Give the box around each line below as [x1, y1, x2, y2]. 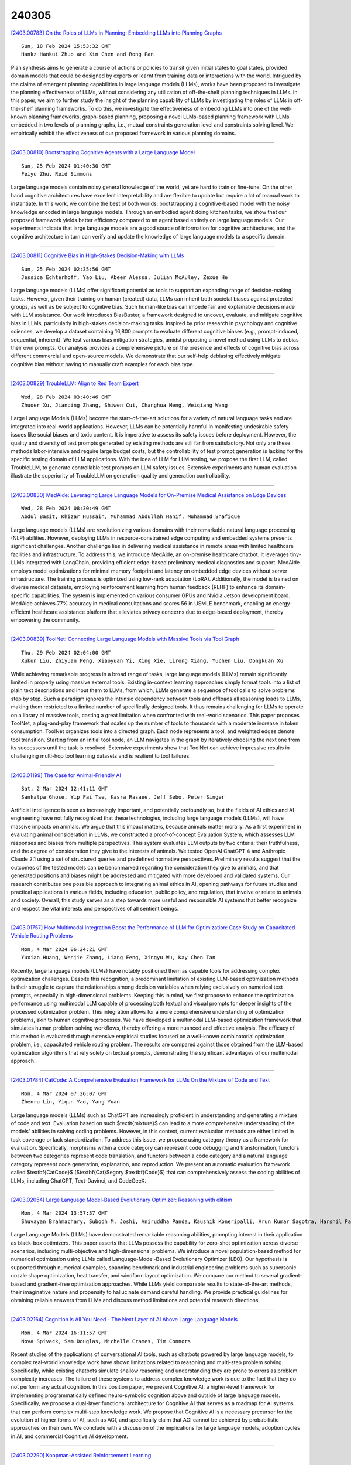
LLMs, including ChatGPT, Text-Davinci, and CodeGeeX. [11, 1177, 146, 1184]
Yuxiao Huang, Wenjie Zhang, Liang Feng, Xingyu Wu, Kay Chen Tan [21, 954, 216, 961]
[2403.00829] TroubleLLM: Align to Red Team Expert [11, 380, 139, 387]
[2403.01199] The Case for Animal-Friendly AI [11, 771, 121, 779]
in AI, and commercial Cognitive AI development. [11, 1433, 129, 1440]
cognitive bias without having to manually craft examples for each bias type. [11, 360, 195, 367]
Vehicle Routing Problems [11, 932, 73, 939]
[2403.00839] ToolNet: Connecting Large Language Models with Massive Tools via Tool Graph [11, 636, 239, 643]
